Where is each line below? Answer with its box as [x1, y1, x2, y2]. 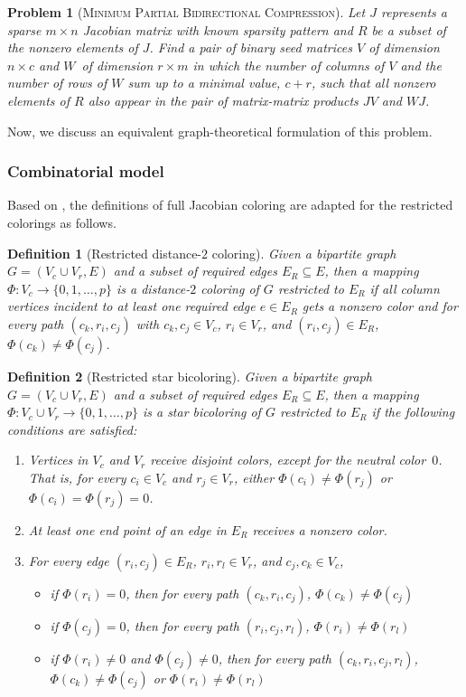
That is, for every [28, 467, 126, 486]
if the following [371, 402, 455, 421]
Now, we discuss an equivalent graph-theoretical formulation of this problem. [7, 121, 433, 140]
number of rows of [7, 73, 107, 92]
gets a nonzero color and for [302, 297, 458, 316]
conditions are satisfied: [7, 419, 137, 438]
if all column [369, 278, 440, 297]
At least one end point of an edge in [28, 520, 227, 539]
